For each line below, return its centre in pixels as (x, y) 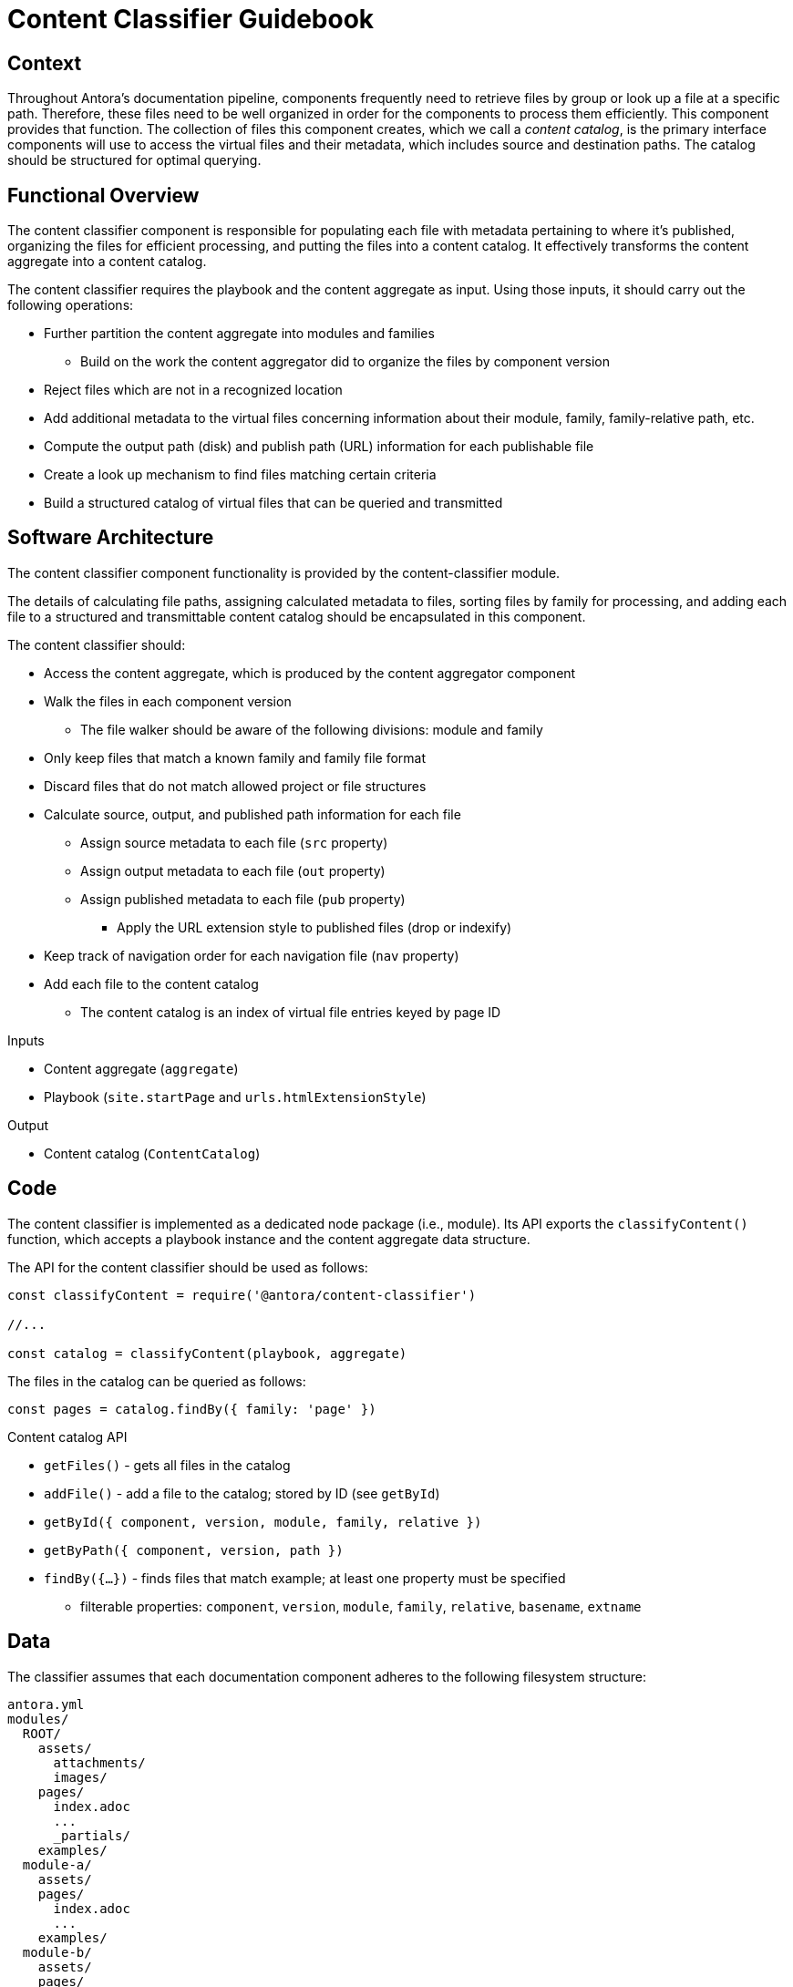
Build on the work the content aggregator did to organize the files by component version (345, 362)
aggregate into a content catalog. (107, 262)
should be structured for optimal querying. (134, 160)
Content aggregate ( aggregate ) (141, 1068)
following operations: (71, 305)
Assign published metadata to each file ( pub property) (243, 899)
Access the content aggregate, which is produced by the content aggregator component (310, 673)
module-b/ (57, 1952)
